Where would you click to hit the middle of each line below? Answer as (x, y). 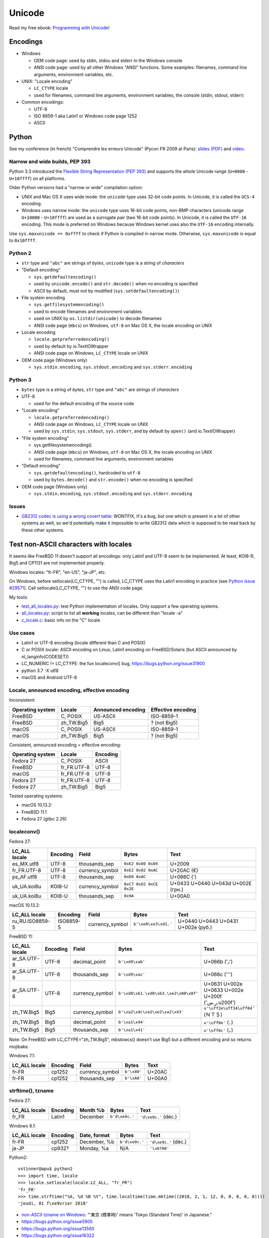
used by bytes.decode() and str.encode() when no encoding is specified (113, 480)
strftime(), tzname (31, 1090)
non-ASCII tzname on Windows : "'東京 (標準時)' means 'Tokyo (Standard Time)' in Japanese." (117, 1214)
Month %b (92, 1110)
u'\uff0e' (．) (218, 1023)
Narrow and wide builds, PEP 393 (50, 162)
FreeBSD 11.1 (34, 812)
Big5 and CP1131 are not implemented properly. (57, 563)
